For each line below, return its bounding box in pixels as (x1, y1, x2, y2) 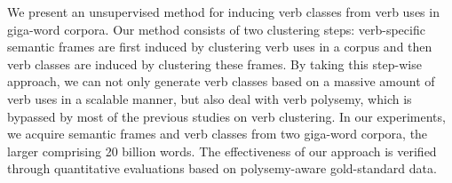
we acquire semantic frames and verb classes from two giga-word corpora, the (7, 124, 428, 143)
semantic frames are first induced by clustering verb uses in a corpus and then (7, 37, 432, 56)
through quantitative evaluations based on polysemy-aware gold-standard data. (7, 159, 437, 178)
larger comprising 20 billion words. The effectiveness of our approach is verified (7, 141, 437, 160)
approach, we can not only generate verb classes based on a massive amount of (7, 72, 435, 91)
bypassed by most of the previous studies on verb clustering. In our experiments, (7, 107, 446, 125)
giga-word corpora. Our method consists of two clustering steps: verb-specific (7, 20, 425, 38)
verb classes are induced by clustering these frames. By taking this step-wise (7, 54, 422, 73)
